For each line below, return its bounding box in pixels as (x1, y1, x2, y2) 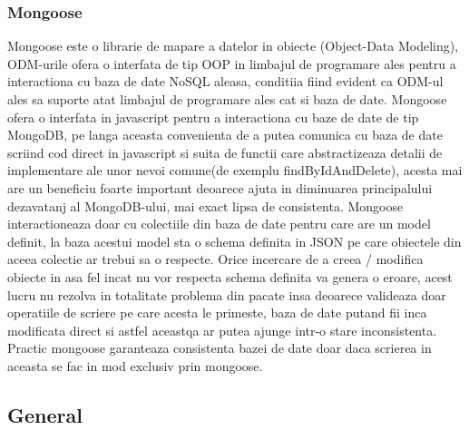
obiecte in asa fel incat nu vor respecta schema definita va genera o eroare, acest (7, 267, 453, 286)
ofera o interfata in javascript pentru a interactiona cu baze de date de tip (7, 107, 419, 126)
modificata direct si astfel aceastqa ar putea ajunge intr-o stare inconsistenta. (7, 320, 437, 339)
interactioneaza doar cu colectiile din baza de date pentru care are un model (7, 214, 431, 233)
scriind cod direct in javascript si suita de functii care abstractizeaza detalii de (7, 142, 443, 161)
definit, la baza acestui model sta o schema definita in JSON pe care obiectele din (7, 231, 462, 250)
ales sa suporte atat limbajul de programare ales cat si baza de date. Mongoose (7, 90, 447, 108)
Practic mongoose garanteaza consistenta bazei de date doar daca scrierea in (7, 338, 432, 357)
